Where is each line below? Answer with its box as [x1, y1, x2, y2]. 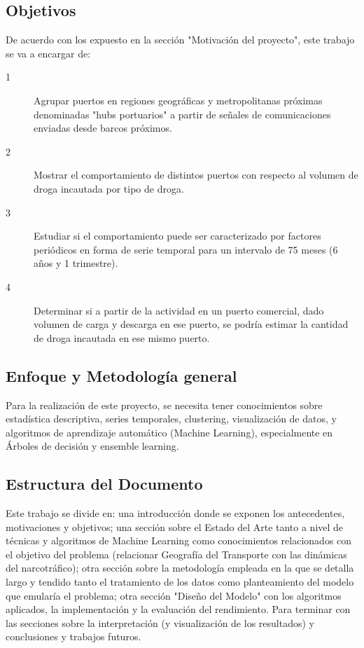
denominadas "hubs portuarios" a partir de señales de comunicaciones [34, 106, 331, 121]
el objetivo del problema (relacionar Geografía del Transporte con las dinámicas [6, 546, 347, 561]
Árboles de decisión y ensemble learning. [6, 439, 179, 453]
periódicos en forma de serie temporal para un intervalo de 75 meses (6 [34, 242, 338, 256]
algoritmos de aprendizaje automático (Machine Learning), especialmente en [6, 425, 333, 439]
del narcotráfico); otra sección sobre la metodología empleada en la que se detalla [6, 560, 354, 575]
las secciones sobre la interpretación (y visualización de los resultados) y [6, 615, 314, 630]
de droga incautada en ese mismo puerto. [34, 330, 210, 345]
